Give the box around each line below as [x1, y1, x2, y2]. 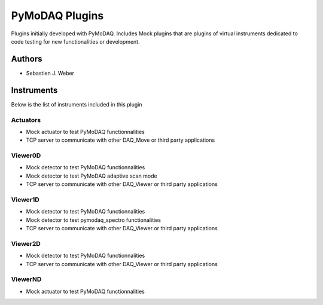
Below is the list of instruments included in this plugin [11, 100, 143, 108]
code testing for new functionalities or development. [11, 38, 140, 45]
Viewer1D [11, 195, 40, 203]
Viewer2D [11, 239, 41, 248]
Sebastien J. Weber [26, 69, 75, 77]
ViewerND [11, 275, 42, 283]
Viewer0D [11, 151, 41, 160]
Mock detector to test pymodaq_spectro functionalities [26, 216, 161, 224]
